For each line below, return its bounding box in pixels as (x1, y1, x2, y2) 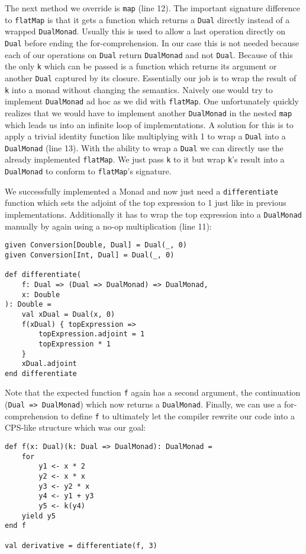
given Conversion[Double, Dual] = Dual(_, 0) (5, 241, 187, 250)
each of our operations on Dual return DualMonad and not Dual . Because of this (5, 48, 293, 61)
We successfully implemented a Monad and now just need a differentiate (5, 184, 279, 197)
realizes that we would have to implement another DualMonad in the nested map (5, 106, 292, 119)
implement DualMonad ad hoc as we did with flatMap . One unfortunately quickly (5, 95, 299, 107)
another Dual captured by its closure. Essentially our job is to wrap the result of (5, 71, 297, 84)
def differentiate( (5, 270, 81, 279)
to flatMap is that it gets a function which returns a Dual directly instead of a (5, 13, 290, 26)
